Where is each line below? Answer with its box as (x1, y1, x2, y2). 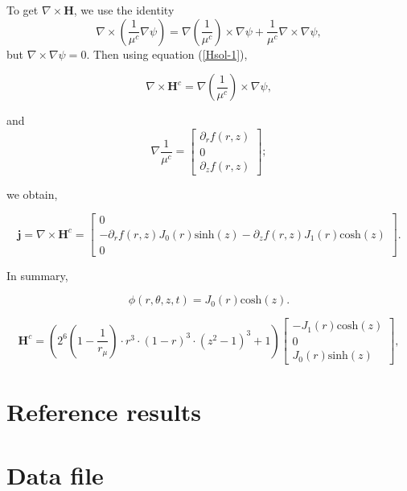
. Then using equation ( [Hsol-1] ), (86, 45, 248, 62)
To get (6, 2, 39, 18)
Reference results (6, 395, 202, 428)
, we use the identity (73, 2, 175, 18)
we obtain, (6, 185, 58, 202)
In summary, (6, 266, 68, 283)
